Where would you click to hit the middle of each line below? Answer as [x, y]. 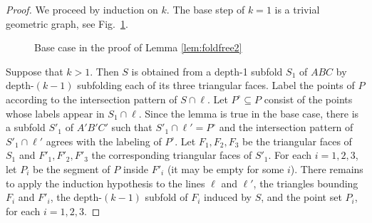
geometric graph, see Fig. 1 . [67, 23]
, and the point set [301, 197]
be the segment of [72, 168]
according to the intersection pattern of [92, 99]
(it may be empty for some [226, 168]
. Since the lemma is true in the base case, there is [249, 113]
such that [132, 127]
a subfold [26, 127]
